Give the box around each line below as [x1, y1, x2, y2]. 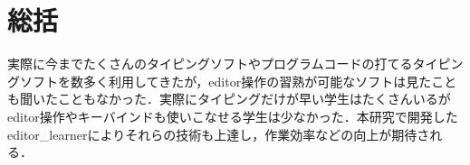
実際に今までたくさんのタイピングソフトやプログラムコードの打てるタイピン [7, 54, 464, 73]
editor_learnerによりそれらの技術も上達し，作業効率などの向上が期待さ [7, 124, 430, 143]
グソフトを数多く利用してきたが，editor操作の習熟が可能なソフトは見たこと [7, 71, 457, 90]
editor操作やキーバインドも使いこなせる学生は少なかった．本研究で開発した [7, 106, 458, 125]
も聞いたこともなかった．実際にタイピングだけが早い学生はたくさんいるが [7, 89, 451, 108]
